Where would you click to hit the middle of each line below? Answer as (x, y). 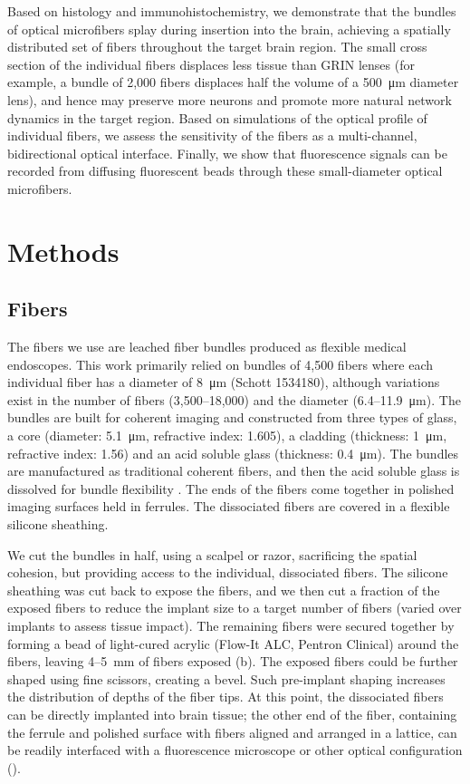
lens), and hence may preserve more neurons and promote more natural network (230, 99)
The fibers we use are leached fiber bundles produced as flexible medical (207, 347)
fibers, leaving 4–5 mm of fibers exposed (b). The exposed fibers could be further (233, 661)
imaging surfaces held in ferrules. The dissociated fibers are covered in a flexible (229, 506)
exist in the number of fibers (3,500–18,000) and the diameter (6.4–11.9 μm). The (234, 399)
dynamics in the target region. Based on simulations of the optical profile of (217, 117)
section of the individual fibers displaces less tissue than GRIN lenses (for (211, 64)
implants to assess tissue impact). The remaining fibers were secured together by (231, 626)
